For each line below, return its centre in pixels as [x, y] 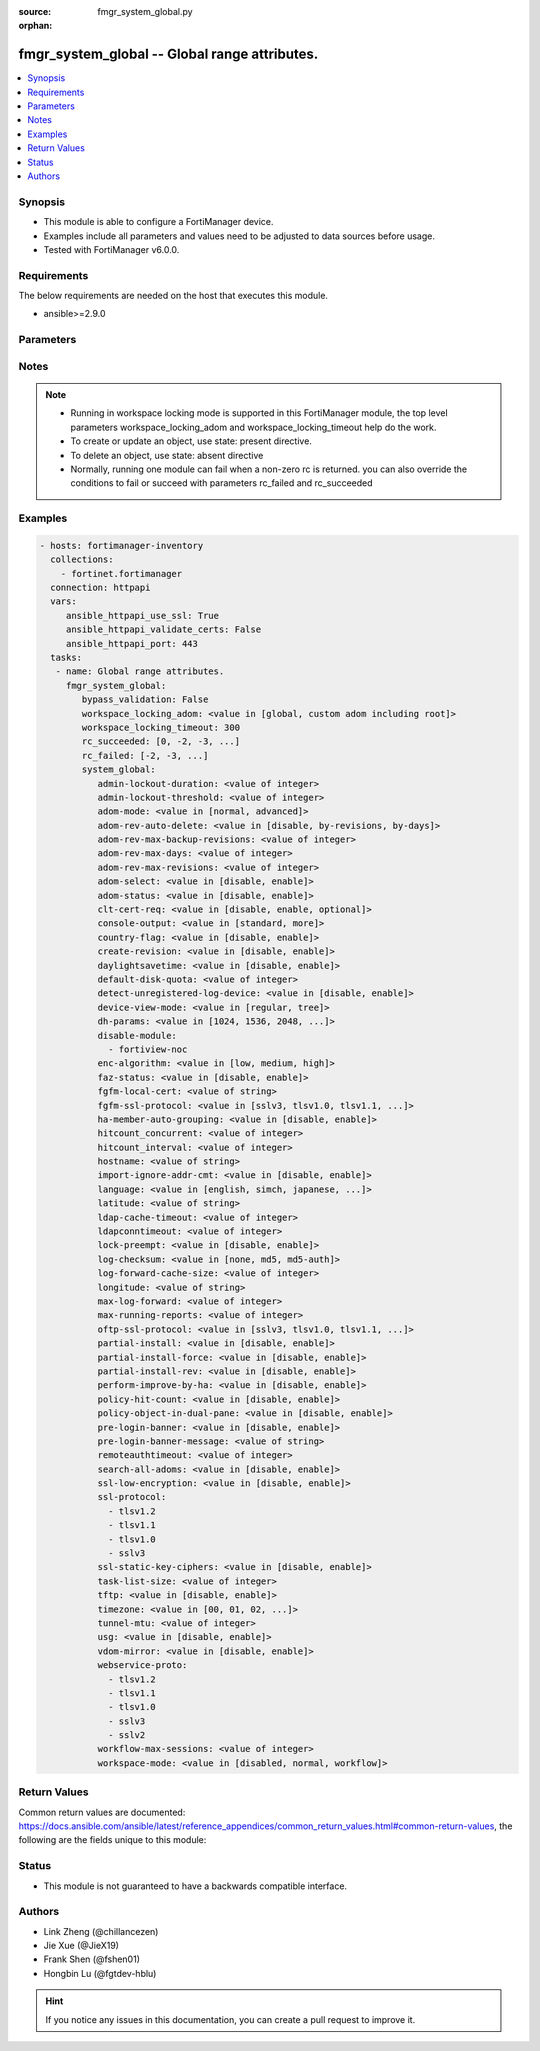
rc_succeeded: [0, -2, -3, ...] [160, 741]
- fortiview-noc [148, 1049]
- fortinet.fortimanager [121, 573]
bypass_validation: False [145, 699]
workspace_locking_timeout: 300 [160, 727]
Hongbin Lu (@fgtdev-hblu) [100, 1973]
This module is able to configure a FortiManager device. [158, 222]
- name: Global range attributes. [140, 671]
